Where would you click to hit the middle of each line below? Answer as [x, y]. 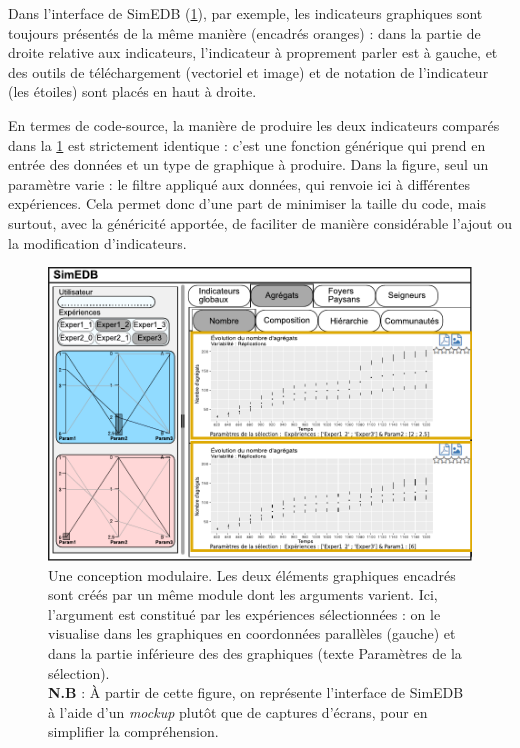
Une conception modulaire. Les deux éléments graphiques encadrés [252, 574]
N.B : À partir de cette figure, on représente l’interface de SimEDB [256, 692]
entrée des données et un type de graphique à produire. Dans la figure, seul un [248, 164]
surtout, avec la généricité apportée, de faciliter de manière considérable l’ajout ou [260, 222]
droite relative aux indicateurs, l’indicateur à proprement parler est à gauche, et [253, 52]
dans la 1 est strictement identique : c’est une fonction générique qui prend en [247, 144]
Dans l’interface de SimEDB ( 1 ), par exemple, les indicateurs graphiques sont [245, 13]
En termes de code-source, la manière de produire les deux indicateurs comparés [254, 124]
